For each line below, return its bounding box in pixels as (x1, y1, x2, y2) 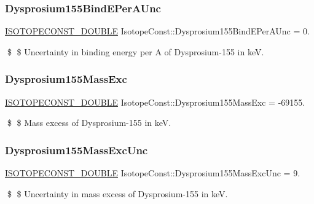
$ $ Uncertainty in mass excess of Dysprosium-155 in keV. (7, 187, 228, 200)
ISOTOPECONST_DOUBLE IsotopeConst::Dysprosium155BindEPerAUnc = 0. (5, 25, 310, 37)
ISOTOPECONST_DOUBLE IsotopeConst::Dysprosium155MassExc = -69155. (5, 95, 305, 108)
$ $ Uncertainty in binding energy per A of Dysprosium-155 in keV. (7, 45, 264, 58)
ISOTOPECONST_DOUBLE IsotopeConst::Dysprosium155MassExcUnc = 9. (5, 167, 300, 179)
